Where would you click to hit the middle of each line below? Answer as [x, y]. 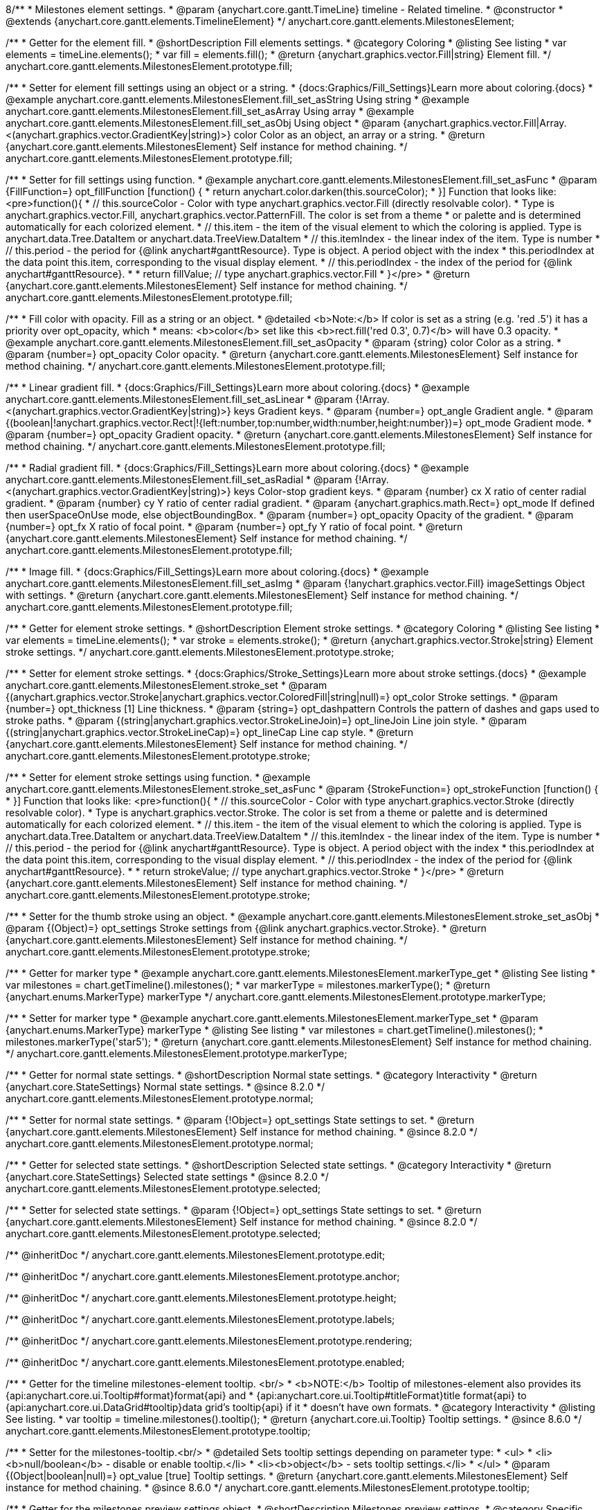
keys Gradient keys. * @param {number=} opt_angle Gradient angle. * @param [413, 411]
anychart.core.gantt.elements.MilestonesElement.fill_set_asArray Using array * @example [210, 111]
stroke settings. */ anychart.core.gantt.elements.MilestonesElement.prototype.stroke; [200, 652]
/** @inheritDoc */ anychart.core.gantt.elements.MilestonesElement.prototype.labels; [200, 1319]
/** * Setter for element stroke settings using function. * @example [158, 777]
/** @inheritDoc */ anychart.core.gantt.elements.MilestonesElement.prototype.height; [201, 1298]
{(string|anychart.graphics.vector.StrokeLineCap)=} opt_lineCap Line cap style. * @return [209, 732]
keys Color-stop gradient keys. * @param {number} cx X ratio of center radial [410, 491]
